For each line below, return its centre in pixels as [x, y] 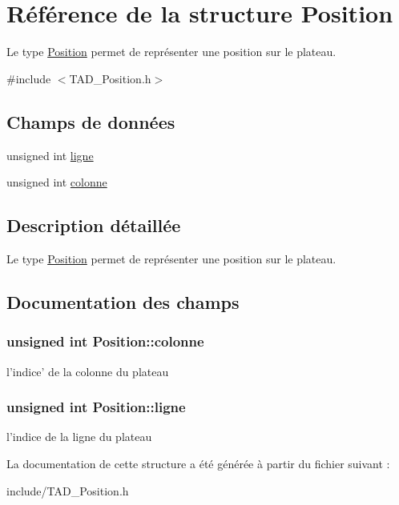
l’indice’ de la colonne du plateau [88, 371]
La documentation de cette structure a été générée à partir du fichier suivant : [198, 463]
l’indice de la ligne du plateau [79, 437]
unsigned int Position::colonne [105, 341]
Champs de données [91, 121]
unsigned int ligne [50, 155]
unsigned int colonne [57, 182]
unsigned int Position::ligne [96, 407]
